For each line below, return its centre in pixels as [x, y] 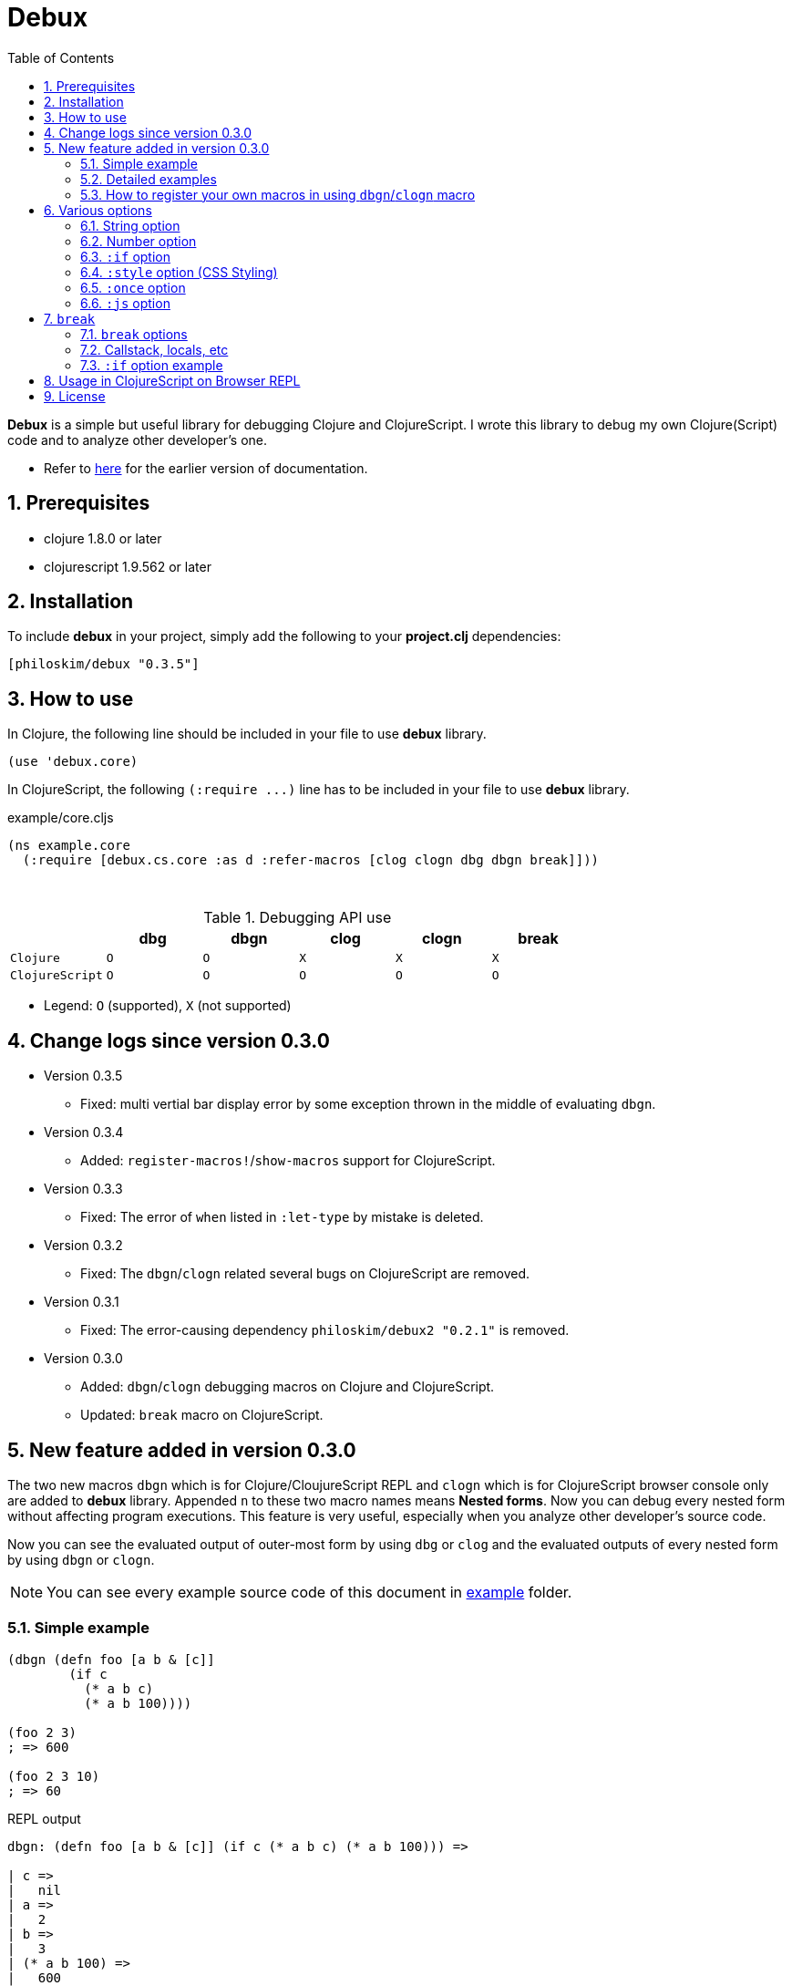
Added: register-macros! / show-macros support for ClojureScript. [288, 1161]
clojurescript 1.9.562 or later [128, 566]
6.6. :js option [125, 303]
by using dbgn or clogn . [81, 1559]
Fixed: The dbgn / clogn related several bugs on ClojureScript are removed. [305, 1274]
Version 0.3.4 [84, 1133]
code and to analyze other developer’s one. [138, 440]
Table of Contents [61, 57]
